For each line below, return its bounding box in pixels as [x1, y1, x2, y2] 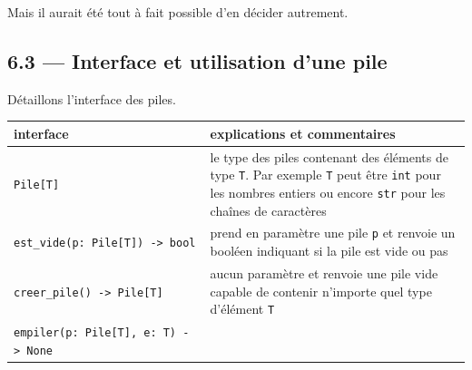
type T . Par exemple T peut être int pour [210, 165, 441, 184]
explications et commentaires [210, 123, 396, 142]
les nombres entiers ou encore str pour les [210, 182, 446, 201]
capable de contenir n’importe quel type [210, 281, 432, 300]
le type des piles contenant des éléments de [210, 147, 448, 166]
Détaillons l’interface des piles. [7, 89, 176, 108]
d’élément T [210, 299, 275, 318]
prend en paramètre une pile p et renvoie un [210, 223, 456, 242]
